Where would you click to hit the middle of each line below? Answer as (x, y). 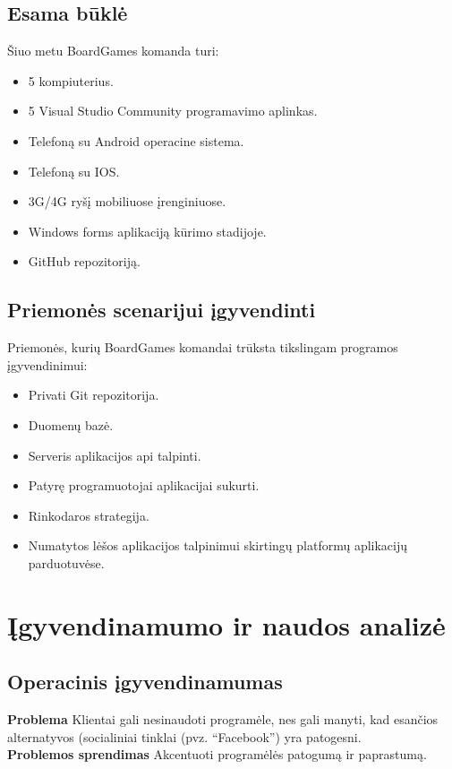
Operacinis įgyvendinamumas (145, 682)
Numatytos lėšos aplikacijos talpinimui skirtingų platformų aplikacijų (218, 545)
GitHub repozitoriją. (84, 261)
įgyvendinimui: (47, 364)
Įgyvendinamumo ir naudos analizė (226, 624)
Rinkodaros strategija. (89, 515)
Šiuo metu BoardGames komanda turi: (113, 51)
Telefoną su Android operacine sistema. (136, 140)
